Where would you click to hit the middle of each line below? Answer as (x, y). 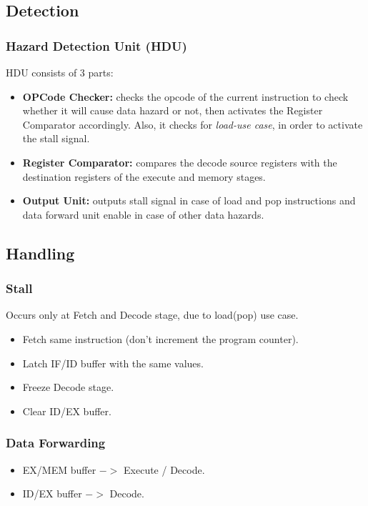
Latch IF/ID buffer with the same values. (113, 363)
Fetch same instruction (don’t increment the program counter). (160, 338)
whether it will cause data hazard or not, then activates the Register (173, 110)
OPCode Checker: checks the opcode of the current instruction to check (185, 96)
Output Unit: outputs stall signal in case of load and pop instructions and (189, 200)
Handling (40, 253)
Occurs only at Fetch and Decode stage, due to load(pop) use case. (152, 315)
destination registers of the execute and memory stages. (144, 176)
